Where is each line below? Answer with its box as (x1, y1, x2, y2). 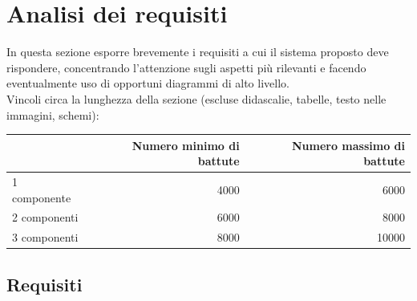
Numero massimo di (291, 136, 405, 153)
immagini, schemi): (6, 106, 99, 123)
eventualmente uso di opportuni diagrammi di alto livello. (6, 75, 289, 92)
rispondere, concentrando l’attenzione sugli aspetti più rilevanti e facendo (6, 59, 366, 75)
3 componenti (12, 229, 79, 246)
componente (12, 189, 71, 205)
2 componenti (12, 209, 79, 226)
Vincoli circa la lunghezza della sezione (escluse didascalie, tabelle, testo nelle (6, 90, 387, 107)
